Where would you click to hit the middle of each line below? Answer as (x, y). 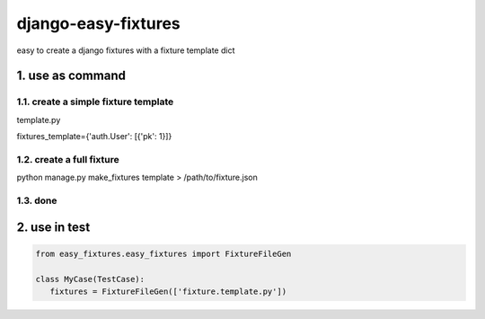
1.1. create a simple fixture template (95, 102)
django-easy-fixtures (98, 23)
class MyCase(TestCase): (90, 279)
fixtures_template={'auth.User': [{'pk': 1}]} (94, 137)
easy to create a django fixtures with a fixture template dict (126, 50)
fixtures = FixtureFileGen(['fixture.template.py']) (168, 291)
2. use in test (53, 227)
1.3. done (37, 200)
